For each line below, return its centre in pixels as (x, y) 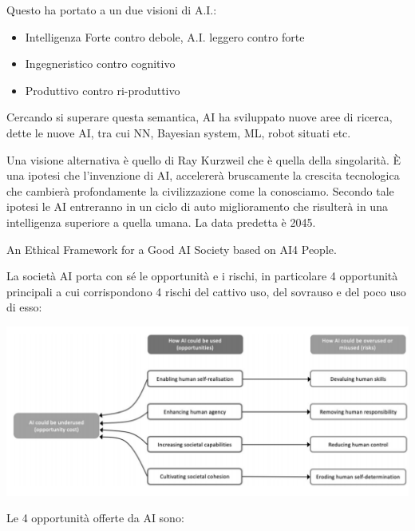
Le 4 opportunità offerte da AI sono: (95, 518)
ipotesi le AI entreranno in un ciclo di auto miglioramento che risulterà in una (197, 206)
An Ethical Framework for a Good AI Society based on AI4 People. (172, 249)
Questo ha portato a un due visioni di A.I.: (112, 10)
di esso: (24, 307)
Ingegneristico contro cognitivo (100, 63)
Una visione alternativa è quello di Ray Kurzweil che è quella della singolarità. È (204, 159)
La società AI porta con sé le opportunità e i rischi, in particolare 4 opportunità (202, 276)
